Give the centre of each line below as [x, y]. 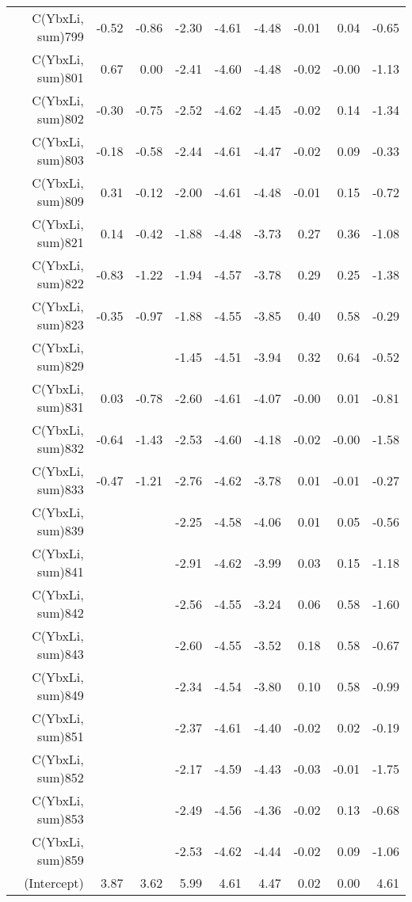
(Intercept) [54, 883]
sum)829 [60, 365]
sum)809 [60, 201]
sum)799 [60, 36]
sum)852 [60, 777]
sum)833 [60, 489]
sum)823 [60, 324]
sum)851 [60, 736]
